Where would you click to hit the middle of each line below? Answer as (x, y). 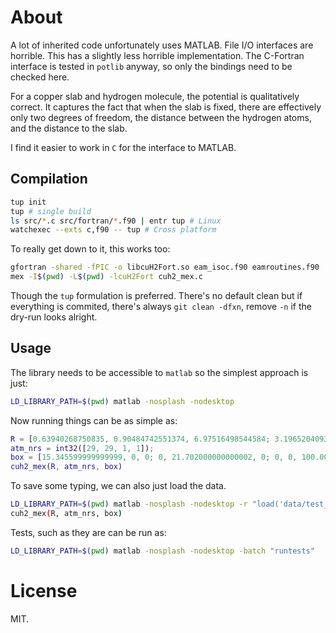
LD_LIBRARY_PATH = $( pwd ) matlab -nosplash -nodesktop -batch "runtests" (162, 551)
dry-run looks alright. (54, 317)
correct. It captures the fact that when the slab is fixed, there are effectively (166, 107)
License (44, 591)
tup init (28, 202)
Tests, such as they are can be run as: (88, 532)
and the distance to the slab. (69, 128)
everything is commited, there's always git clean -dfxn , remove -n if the (161, 306)
